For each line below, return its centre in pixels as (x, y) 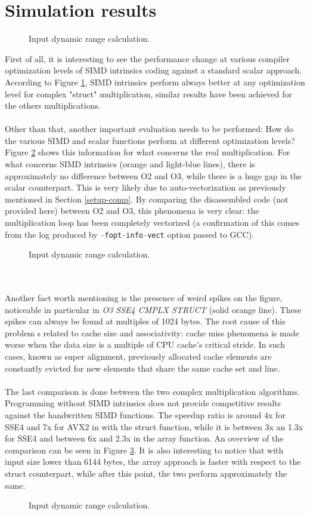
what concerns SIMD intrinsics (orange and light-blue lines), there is (130, 164)
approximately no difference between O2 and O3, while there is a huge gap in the (153, 175)
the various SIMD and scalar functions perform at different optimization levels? (150, 140)
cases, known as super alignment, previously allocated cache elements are (138, 356)
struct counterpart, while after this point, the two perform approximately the (146, 473)
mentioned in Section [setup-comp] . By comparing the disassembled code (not (147, 199)
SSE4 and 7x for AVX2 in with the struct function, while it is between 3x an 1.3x (154, 426)
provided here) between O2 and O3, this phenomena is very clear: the (132, 211)
